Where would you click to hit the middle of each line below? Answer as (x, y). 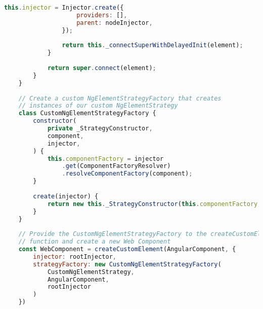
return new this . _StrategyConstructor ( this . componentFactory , (154, 204)
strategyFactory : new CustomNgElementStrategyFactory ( (127, 264)
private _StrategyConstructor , (100, 128)
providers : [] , (102, 15)
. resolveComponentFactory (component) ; (127, 174)
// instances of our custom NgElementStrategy (98, 106)
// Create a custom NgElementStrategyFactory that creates (120, 98)
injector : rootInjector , (75, 256)
